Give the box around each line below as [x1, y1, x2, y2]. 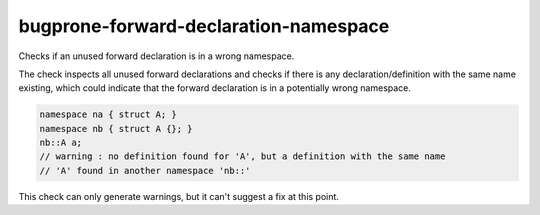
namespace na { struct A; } [39, 109, 177, 120]
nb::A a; [39, 137, 83, 149]
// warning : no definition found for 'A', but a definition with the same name [39, 151, 446, 162]
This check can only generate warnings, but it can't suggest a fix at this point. [18, 190, 340, 202]
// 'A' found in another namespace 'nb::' [39, 165, 251, 176]
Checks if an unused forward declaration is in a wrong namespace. [18, 50, 295, 62]
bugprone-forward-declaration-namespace [18, 15, 390, 37]
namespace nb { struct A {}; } [39, 123, 194, 134]
